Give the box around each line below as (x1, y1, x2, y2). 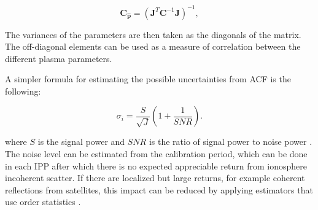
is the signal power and (37, 135, 125, 148)
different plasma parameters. (5, 52, 112, 64)
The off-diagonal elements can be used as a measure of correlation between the (5, 40, 301, 53)
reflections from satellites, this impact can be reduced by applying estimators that (5, 183, 313, 196)
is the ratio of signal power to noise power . (149, 135, 312, 148)
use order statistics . (5, 195, 81, 208)
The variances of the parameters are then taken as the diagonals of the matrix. (5, 28, 301, 41)
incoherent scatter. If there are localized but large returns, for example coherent (5, 171, 305, 184)
